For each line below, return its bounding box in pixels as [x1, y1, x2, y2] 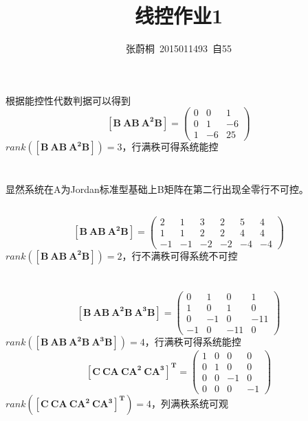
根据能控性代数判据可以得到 [5, 93, 131, 107]
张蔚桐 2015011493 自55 [126, 41, 232, 56]
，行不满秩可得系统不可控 [122, 248, 238, 262]
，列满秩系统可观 [151, 396, 229, 411]
